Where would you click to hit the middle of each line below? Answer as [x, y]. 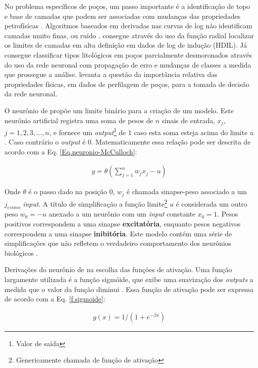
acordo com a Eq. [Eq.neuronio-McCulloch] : [71, 151]
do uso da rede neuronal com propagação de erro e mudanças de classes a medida [128, 64]
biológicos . [21, 253]
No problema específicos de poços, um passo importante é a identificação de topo [127, 6]
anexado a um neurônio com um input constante [122, 214]
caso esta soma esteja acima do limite [191, 132]
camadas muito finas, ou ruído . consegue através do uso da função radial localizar [129, 35]
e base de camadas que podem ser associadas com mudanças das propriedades [123, 16]
